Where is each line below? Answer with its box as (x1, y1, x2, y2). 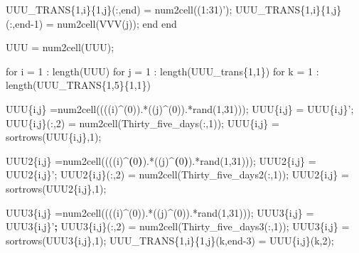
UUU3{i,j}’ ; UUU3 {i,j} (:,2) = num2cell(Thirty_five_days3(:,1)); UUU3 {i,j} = (6, 219, 350, 234)
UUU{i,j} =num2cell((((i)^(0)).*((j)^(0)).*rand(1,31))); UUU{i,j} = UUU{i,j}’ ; (6, 101, 354, 116)
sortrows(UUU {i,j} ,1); (6, 129, 102, 144)
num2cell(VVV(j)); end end (57, 16, 177, 31)
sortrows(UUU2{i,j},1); (6, 181, 107, 195)
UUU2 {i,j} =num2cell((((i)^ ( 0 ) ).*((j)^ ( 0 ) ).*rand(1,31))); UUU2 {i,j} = (6, 153, 316, 168)
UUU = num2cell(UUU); (6, 40, 114, 55)
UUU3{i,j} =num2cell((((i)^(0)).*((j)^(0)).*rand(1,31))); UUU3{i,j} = (6, 205, 314, 220)
